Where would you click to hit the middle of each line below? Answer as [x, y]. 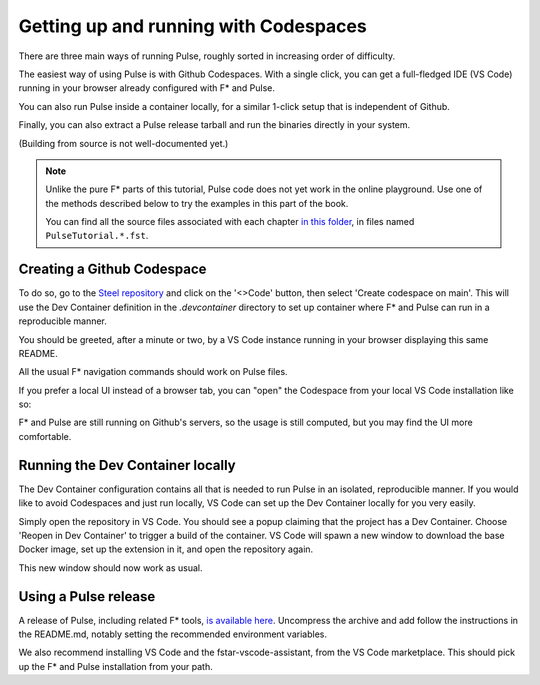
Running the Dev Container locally [127, 465]
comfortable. [45, 436]
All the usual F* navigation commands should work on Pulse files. [153, 372]
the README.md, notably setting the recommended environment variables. [172, 634]
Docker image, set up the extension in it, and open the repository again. [166, 549]
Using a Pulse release [87, 596]
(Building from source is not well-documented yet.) [123, 143]
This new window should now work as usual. [111, 567]
